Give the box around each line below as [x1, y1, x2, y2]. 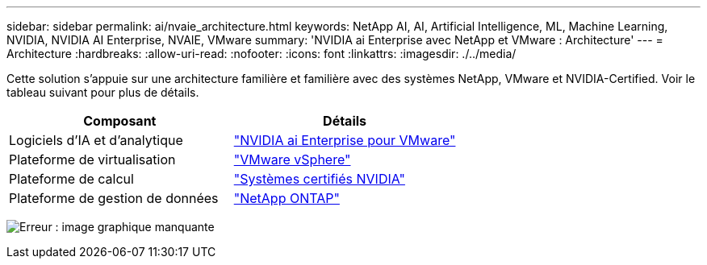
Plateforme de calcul [9, 171, 134, 187]
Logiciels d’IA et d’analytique [9, 132, 183, 148]
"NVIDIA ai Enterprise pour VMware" [233, 132, 456, 148]
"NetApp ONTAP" [233, 190, 340, 206]
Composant [83, 113, 157, 129]
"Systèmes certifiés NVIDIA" [233, 171, 405, 187]
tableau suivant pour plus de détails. [6, 85, 199, 99]
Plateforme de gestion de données [9, 190, 219, 206]
